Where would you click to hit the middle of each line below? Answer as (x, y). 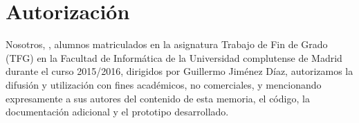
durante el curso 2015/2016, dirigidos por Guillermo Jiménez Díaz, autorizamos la (179, 71)
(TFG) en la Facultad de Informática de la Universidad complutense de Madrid (174, 57)
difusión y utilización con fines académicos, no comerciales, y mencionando (164, 84)
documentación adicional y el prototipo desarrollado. (117, 112)
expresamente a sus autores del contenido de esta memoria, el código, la (158, 98)
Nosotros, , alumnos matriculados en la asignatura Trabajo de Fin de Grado (167, 44)
